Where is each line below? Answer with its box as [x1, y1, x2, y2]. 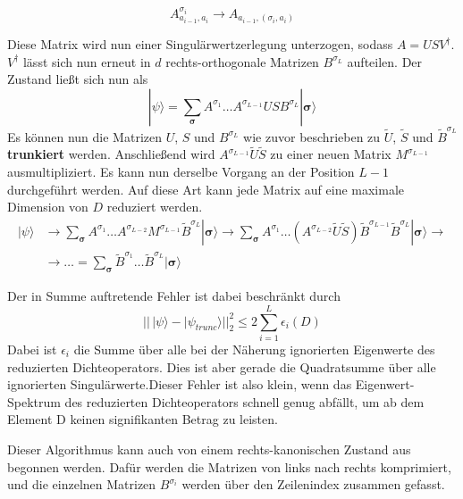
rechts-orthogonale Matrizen [165, 52, 319, 71]
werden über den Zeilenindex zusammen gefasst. [181, 475, 445, 494]
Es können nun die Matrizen [7, 127, 162, 146]
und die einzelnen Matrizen [7, 475, 156, 494]
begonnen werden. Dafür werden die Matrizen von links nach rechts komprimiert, [7, 457, 451, 476]
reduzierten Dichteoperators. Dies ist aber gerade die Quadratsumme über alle [7, 357, 436, 376]
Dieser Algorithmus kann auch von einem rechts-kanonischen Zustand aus [7, 439, 411, 458]
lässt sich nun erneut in [22, 52, 151, 71]
